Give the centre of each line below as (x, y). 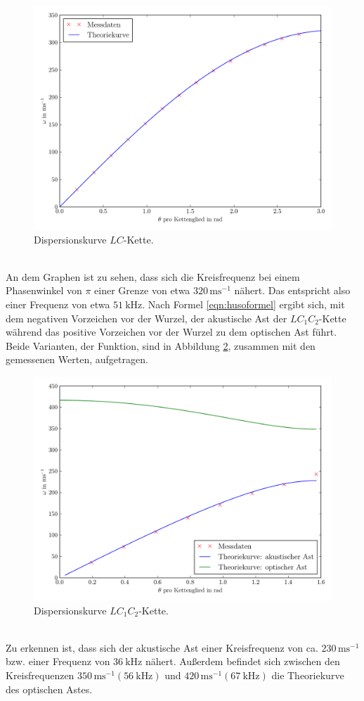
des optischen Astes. (49, 689)
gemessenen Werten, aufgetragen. (77, 359)
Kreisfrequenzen (40, 675)
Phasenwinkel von (44, 290)
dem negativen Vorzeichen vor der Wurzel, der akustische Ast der (147, 318)
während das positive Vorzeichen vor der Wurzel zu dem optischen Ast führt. (171, 332)
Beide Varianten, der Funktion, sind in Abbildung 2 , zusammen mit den (161, 345)
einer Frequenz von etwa (58, 304)
